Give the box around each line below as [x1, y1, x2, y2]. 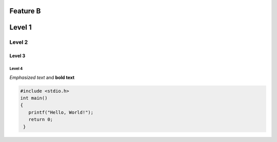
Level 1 [9, 23, 32, 32]
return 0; [28, 116, 53, 123]
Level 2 [9, 39, 28, 46]
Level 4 [9, 66, 23, 71]
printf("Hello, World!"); [28, 109, 94, 115]
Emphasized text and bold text [9, 74, 75, 80]
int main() [20, 95, 48, 101]
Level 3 [9, 53, 26, 59]
